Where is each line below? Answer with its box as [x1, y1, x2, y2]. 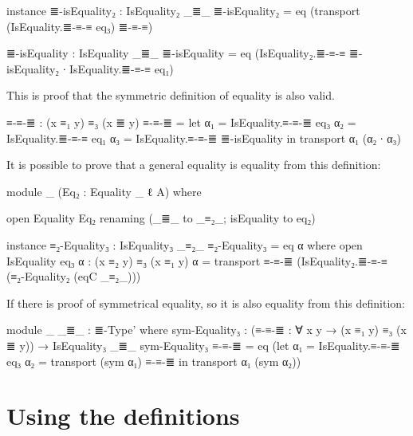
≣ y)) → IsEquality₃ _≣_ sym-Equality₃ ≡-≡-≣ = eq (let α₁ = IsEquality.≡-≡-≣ [6, 336, 400, 353]
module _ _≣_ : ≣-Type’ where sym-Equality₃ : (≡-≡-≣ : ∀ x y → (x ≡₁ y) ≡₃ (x [6, 321, 407, 338]
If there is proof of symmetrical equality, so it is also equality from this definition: [6, 294, 405, 311]
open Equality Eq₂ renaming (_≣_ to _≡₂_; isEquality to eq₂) [6, 210, 316, 226]
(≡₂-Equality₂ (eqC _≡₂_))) [6, 268, 141, 285]
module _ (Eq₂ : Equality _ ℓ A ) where [6, 183, 202, 199]
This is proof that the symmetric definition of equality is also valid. [6, 87, 335, 104]
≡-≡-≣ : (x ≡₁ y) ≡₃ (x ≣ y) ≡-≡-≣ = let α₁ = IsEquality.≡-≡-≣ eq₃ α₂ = [6, 113, 356, 130]
